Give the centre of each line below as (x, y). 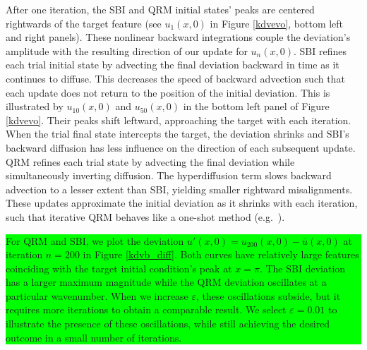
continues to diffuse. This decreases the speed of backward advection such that (175, 78)
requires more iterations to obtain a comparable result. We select (146, 309)
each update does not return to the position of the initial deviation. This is (168, 92)
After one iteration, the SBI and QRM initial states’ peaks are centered (160, 9)
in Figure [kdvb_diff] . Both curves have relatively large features (221, 254)
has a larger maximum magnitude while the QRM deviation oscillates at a (166, 282)
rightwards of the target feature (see (84, 23)
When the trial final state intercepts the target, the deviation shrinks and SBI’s (178, 134)
